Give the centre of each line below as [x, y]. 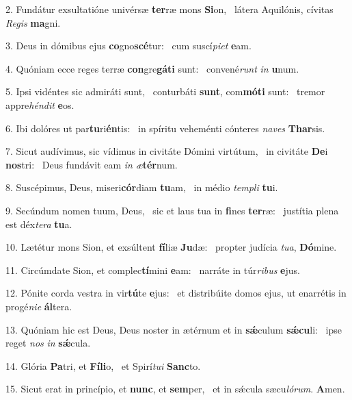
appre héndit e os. [40, 104]
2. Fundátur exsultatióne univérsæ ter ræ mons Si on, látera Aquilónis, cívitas [170, 9]
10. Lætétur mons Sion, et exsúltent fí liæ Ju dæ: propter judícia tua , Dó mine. [171, 247]
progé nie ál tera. [39, 306]
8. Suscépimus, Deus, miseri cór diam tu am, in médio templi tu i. [142, 187]
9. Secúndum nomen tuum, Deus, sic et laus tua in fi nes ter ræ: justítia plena [172, 210]
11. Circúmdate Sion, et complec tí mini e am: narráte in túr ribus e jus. [153, 270]
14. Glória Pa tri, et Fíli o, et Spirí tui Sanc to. [103, 365]
